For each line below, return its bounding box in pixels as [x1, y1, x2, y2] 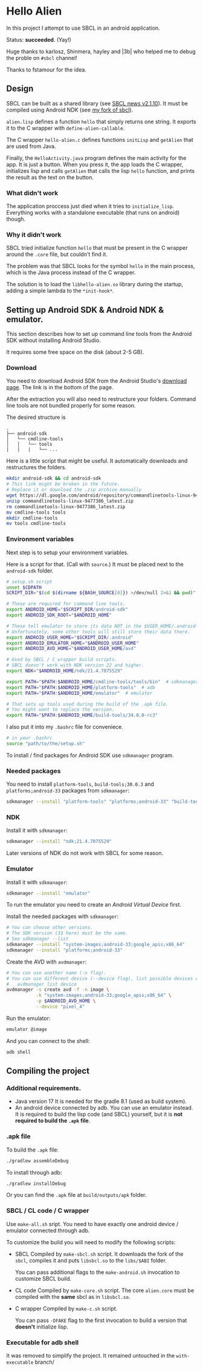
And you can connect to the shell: [6, 1037, 90, 1044]
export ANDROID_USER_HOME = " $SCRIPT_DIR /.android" [6, 634, 134, 640]
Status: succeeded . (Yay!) [6, 36, 71, 43]
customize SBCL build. [14, 1275, 72, 1282]
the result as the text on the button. [6, 173, 94, 181]
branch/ [34, 1358, 54, 1366]
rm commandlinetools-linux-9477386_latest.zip [6, 503, 126, 510]
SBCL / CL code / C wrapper [6, 1207, 89, 1215]
